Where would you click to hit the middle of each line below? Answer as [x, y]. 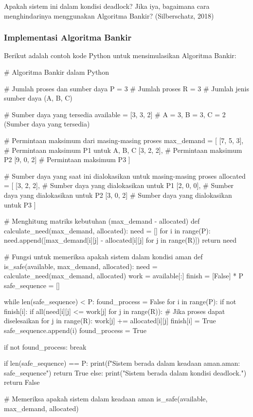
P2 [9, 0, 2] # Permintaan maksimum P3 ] [67, 159]
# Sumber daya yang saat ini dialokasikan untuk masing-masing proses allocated [125, 176]
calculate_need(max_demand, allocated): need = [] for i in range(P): [107, 230]
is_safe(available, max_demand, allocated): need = [81, 266]
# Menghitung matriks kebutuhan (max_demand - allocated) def [102, 221]
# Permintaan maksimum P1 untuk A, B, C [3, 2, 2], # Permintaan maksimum [123, 150]
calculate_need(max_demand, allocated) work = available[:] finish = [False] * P [124, 276]
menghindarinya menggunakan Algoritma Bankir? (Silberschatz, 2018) [109, 15]
